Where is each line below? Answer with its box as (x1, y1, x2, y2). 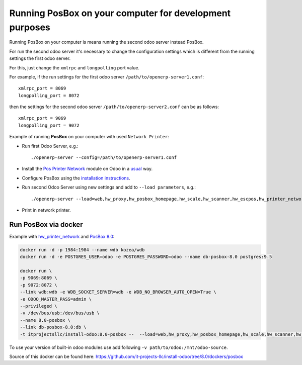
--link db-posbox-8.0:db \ (20, 324, 87, 330)
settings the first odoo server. (9, 55, 70, 61)
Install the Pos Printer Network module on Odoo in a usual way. (22, 166, 153, 172)
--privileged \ (20, 303, 57, 309)
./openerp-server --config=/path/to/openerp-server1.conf (31, 155, 177, 160)
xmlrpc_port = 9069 (18, 116, 66, 121)
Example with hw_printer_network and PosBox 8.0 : (9, 233, 115, 239)
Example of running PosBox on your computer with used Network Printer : (9, 134, 169, 140)
